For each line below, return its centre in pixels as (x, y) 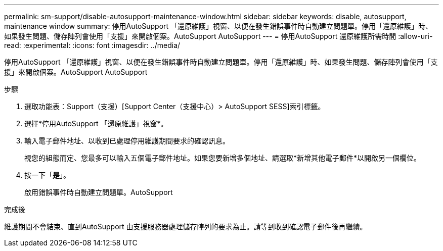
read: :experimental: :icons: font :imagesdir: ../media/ (92, 45)
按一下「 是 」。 (47, 175)
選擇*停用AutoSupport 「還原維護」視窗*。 (96, 123)
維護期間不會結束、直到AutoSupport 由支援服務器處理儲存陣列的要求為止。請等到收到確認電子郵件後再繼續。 (186, 227)
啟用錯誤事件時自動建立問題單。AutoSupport (99, 192)
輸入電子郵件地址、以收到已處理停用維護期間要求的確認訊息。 (127, 141)
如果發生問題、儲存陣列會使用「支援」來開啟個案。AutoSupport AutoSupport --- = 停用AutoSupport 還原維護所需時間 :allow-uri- (218, 36)
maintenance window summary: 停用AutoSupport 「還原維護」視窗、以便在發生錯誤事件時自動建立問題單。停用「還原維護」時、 (218, 26)
